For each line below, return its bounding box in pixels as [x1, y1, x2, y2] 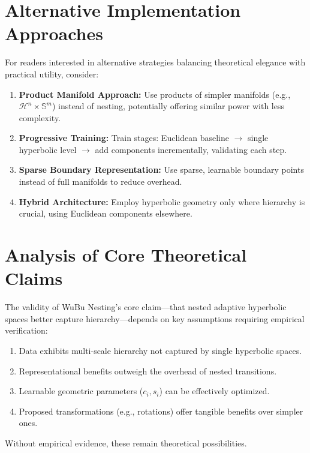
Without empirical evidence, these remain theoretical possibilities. [5, 436, 247, 449]
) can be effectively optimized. [159, 385, 270, 397]
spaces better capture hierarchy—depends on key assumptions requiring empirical [5, 312, 305, 325]
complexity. [19, 111, 61, 124]
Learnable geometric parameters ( [19, 385, 143, 397]
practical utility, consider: [5, 67, 99, 80]
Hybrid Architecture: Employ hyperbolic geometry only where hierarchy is [19, 195, 305, 208]
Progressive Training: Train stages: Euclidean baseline [19, 131, 229, 144]
